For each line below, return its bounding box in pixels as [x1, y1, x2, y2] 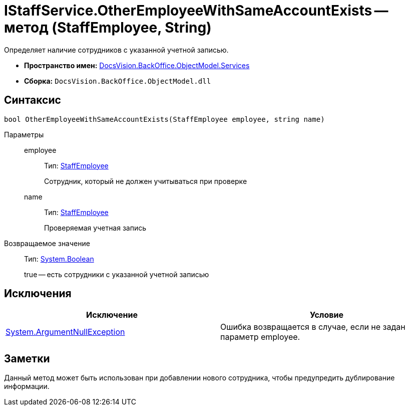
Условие [310, 310, 343, 320]
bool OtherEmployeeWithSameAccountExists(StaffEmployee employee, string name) [4, 115, 325, 123]
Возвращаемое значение [4, 239, 90, 248]
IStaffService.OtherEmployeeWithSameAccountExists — [4, 2, 388, 19]
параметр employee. [220, 332, 300, 342]
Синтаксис [4, 94, 61, 107]
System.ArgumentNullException [6, 327, 125, 337]
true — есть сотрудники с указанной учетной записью [24, 270, 209, 279]
